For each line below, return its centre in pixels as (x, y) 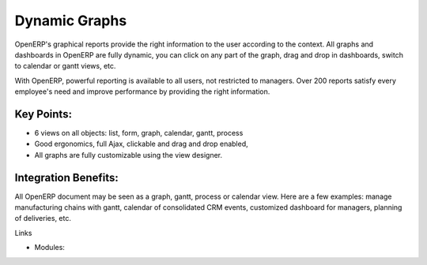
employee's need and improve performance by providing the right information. (142, 91)
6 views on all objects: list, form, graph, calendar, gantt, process (139, 133)
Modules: (49, 248)
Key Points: (43, 114)
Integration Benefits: (66, 177)
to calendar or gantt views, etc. (65, 66)
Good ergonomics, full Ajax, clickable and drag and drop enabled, (141, 144)
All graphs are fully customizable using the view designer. (128, 155)
